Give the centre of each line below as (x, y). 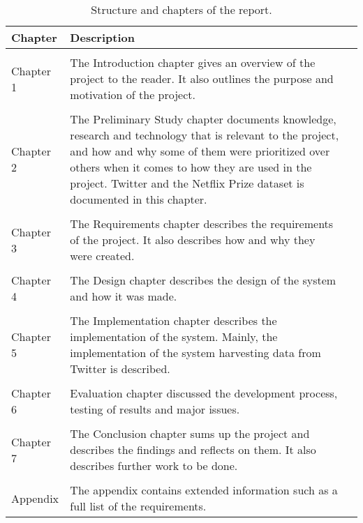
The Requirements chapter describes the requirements (202, 223)
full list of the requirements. (138, 506)
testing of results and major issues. (155, 409)
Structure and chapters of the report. (181, 9)
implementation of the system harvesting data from (195, 353)
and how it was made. (124, 296)
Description (102, 37)
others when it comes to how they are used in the (191, 167)
